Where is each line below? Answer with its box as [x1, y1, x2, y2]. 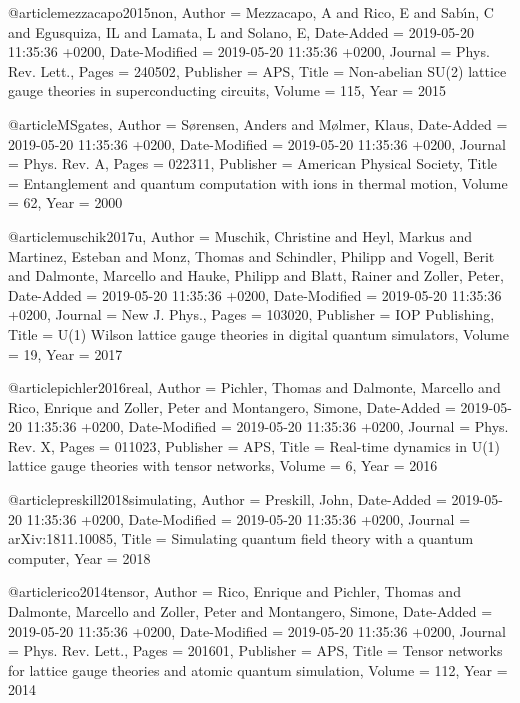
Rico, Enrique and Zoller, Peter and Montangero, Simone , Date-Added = [8, 396, 456, 417]
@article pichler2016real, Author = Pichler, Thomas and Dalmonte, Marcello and [8, 377, 501, 398]
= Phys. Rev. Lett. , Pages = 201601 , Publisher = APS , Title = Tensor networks [8, 640, 503, 661]
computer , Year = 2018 [8, 547, 151, 568]
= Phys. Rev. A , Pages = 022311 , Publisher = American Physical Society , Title [8, 153, 498, 174]
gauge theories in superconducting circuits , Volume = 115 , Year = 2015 [8, 80, 446, 101]
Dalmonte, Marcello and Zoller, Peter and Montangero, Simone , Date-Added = [8, 601, 493, 622]
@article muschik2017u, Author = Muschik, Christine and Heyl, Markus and [8, 225, 473, 246]
